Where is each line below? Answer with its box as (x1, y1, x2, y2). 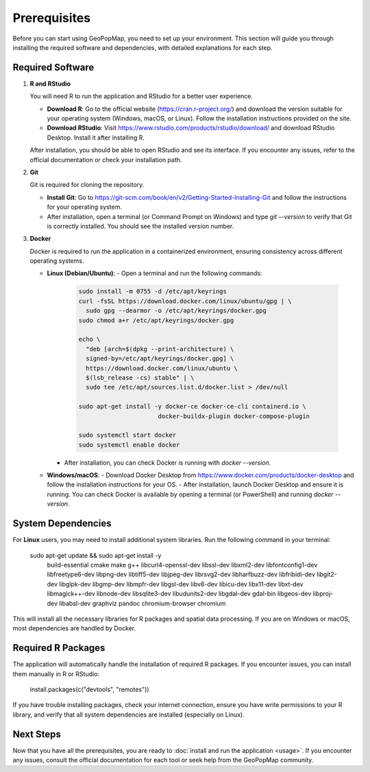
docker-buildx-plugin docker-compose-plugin (158, 412, 310, 420)
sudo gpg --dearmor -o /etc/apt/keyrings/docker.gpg (86, 307, 267, 315)
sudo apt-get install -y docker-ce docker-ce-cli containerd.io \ (78, 402, 306, 411)
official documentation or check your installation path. (29, 155, 182, 164)
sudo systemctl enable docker (78, 441, 180, 448)
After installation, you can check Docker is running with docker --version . (64, 459, 271, 467)
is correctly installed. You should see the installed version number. (47, 222, 234, 230)
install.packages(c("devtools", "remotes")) (29, 685, 149, 693)
